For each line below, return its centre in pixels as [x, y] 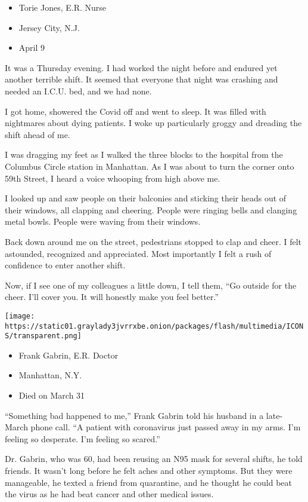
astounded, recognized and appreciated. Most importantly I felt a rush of [138, 253]
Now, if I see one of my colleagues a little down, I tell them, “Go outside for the [151, 285]
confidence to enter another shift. [65, 265]
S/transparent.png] [43, 336]
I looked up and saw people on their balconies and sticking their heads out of [146, 198]
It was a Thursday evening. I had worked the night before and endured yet [141, 67]
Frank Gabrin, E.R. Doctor [69, 355]
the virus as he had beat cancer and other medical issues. [109, 494]
